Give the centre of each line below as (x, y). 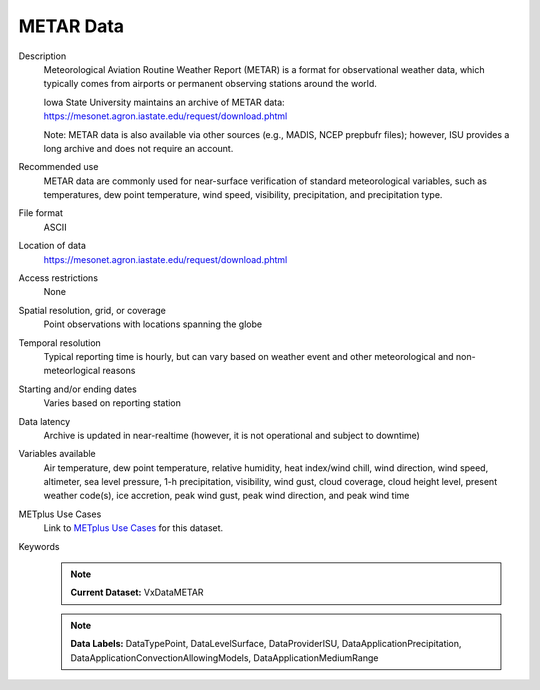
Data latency (44, 421)
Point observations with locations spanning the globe (153, 324)
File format (41, 213)
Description (42, 56)
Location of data (52, 246)
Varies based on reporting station (112, 403)
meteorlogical (72, 371)
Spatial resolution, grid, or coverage (92, 310)
